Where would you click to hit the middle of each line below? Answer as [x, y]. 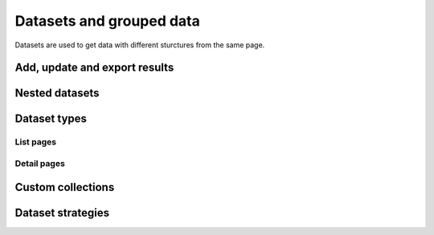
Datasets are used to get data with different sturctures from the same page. [140, 45]
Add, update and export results [94, 68]
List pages [35, 142]
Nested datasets [57, 93]
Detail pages [40, 163]
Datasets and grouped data [107, 21]
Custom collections [65, 187]
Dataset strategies [62, 213]
